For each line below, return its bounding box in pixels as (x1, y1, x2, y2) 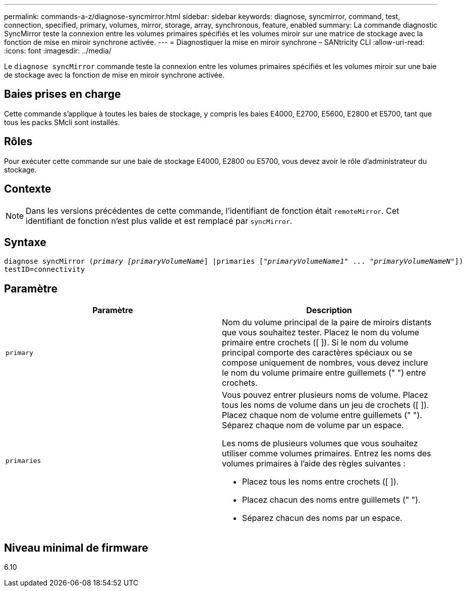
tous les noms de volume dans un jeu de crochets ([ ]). (222, 400, 429, 410)
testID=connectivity (4, 265, 85, 274)
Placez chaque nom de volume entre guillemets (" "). (222, 410, 422, 421)
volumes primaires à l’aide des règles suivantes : (222, 458, 405, 469)
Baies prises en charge (4, 88, 121, 101)
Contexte (4, 183, 51, 196)
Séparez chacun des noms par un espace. (242, 513, 402, 523)
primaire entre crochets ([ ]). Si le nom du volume (222, 337, 409, 348)
